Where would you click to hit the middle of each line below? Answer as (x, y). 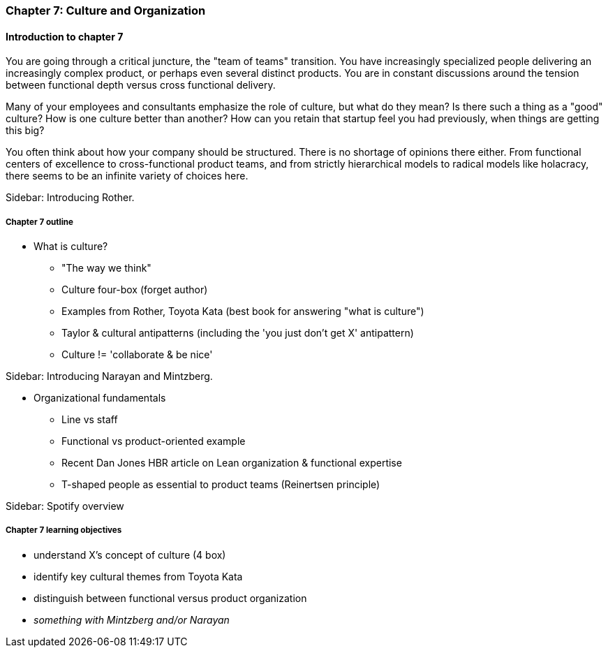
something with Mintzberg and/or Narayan (132, 619)
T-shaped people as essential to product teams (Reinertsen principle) (221, 484)
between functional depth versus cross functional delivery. (141, 85)
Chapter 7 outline (39, 222)
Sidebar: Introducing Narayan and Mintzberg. (109, 376)
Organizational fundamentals (100, 398)
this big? (25, 131)
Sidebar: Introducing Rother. (70, 198)
